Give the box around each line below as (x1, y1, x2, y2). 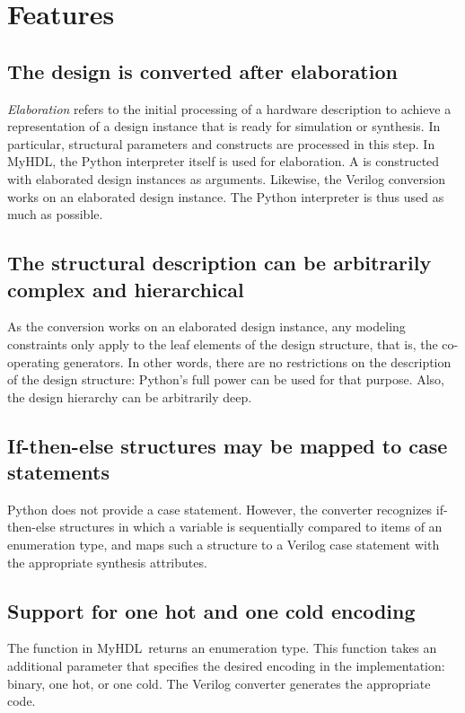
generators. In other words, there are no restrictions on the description (63, 352, 452, 371)
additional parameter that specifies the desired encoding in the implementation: (7, 656, 445, 675)
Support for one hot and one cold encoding (7, 596, 416, 624)
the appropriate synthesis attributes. (7, 552, 207, 571)
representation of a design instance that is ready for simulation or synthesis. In (7, 117, 441, 136)
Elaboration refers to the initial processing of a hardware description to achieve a (7, 99, 452, 118)
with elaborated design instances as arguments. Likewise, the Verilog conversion (7, 169, 446, 188)
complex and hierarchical (7, 275, 244, 303)
